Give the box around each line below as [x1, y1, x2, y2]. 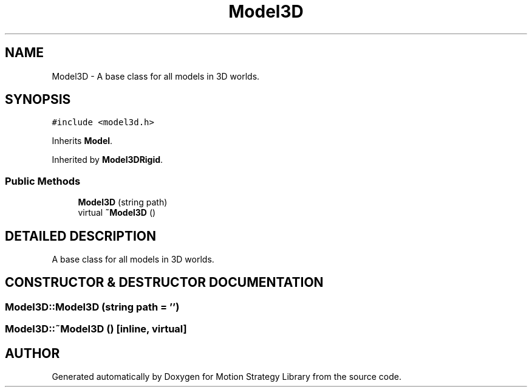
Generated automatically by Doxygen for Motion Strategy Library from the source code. [52, 371, 402, 382]
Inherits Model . [52, 136, 113, 146]
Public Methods [5, 174, 81, 187]
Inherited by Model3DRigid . [52, 154, 163, 165]
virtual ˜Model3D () [78, 207, 156, 218]
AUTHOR [5, 345, 60, 361]
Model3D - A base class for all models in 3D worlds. [52, 70, 260, 81]
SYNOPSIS [5, 92, 71, 108]
